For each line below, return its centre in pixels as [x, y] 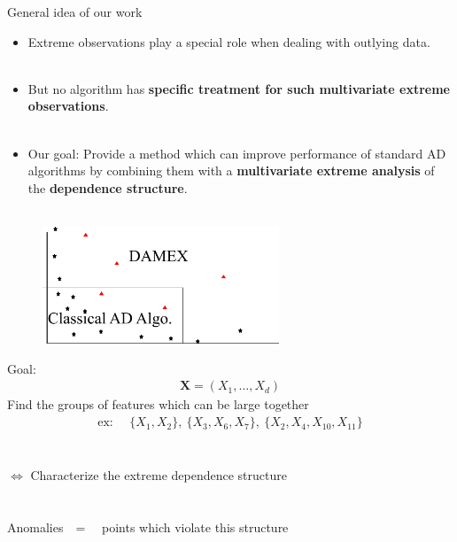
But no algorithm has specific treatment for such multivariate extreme [239, 88]
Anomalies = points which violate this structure [148, 527]
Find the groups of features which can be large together [158, 404]
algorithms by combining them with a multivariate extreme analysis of [231, 170]
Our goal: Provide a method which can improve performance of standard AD [237, 153]
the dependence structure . [108, 187]
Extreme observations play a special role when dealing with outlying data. [229, 41]
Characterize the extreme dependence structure [159, 475]
